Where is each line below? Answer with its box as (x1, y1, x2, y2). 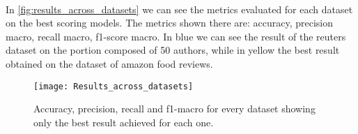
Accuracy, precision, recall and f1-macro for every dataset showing (33, 101, 316, 116)
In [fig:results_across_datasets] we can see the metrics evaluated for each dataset (6, 1, 353, 16)
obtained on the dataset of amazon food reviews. (6, 56, 213, 70)
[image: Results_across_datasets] (33, 81, 194, 91)
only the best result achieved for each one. (33, 114, 214, 129)
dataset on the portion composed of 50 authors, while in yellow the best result (6, 43, 340, 57)
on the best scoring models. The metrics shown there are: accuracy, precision (6, 15, 334, 30)
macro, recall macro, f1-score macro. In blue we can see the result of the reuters (6, 29, 346, 43)
